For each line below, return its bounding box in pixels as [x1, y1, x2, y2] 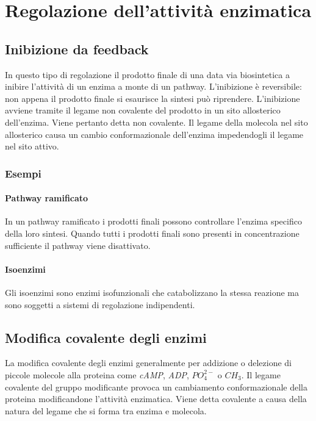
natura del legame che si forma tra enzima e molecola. [5, 404, 207, 417]
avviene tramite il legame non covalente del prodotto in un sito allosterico [5, 104, 281, 117]
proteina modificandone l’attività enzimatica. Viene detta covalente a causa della [5, 392, 307, 405]
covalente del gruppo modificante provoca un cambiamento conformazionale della [5, 380, 307, 393]
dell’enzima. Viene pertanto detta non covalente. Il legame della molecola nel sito [5, 115, 308, 128]
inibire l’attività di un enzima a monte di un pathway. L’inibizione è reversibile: [5, 80, 302, 93]
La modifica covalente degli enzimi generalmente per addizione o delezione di [5, 356, 292, 369]
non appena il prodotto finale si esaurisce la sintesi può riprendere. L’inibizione [5, 92, 300, 104]
